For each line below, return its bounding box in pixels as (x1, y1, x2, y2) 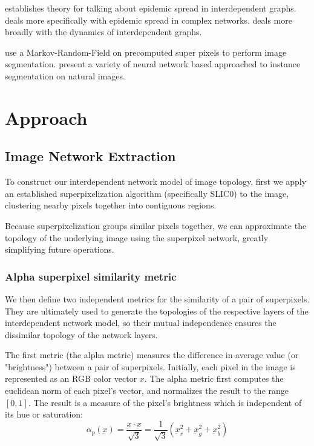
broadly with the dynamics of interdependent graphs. (5, 25, 202, 38)
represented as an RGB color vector (5, 372, 137, 385)
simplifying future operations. (5, 243, 114, 256)
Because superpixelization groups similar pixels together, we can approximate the (5, 219, 307, 231)
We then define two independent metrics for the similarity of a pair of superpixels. (5, 292, 310, 305)
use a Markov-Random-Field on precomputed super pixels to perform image (5, 45, 287, 58)
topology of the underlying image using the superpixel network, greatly (5, 231, 269, 244)
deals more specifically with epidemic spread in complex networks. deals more (5, 13, 292, 26)
